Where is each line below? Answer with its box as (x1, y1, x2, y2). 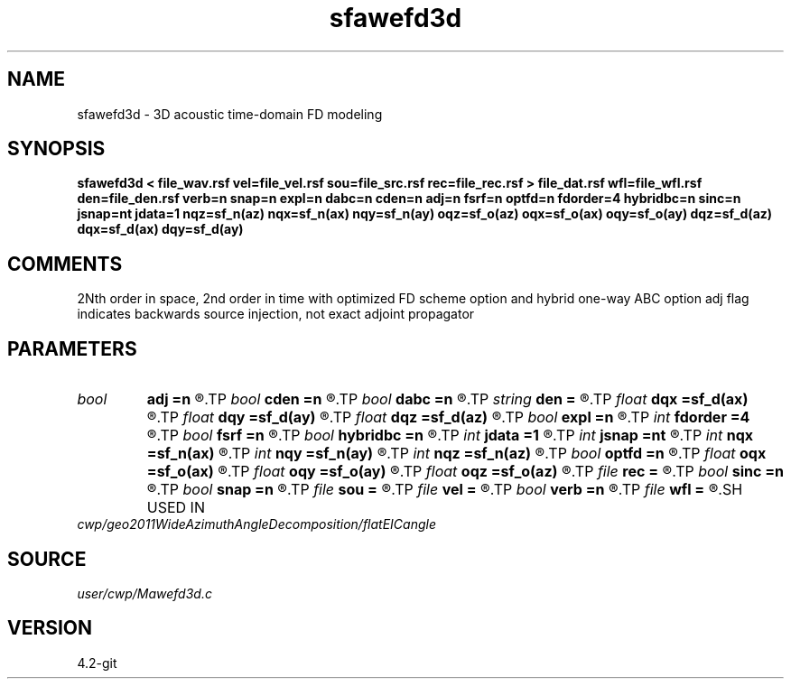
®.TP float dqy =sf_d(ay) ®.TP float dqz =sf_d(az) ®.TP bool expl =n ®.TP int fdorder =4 (146, 408, 750, 427)
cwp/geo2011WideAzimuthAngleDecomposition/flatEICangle (77, 516, 436, 533)
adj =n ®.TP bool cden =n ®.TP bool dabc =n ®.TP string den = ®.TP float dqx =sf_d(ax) (146, 390, 749, 409)
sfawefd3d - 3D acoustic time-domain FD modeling (77, 106, 383, 122)
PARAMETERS (7, 337, 137, 360)
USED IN (146, 498, 205, 517)
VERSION (7, 616, 93, 640)
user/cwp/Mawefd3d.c (77, 585, 212, 601)
